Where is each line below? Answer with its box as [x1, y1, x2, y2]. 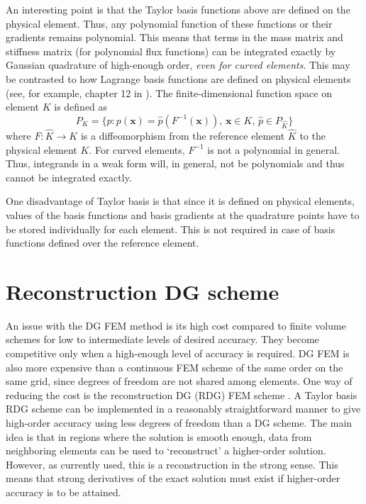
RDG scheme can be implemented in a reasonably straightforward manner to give [6, 401, 361, 416]
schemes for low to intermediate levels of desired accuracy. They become [6, 332, 319, 347]
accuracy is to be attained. [6, 484, 121, 499]
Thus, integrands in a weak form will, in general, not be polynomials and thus [6, 156, 345, 171]
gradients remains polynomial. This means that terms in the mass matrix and [6, 30, 343, 45]
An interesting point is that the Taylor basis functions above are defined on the [6, 2, 350, 16]
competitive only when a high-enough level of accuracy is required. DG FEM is [6, 346, 350, 361]
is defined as [54, 99, 108, 114]
